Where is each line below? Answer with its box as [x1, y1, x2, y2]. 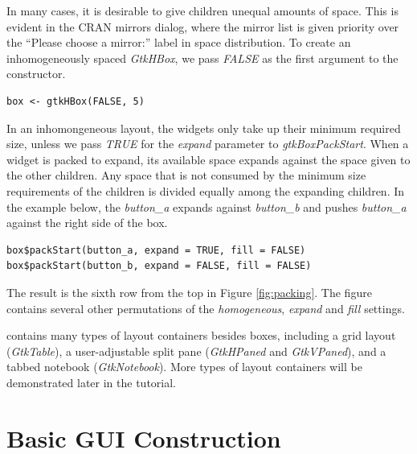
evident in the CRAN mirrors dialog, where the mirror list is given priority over [6, 18, 399, 35]
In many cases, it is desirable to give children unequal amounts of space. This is [6, 2, 399, 19]
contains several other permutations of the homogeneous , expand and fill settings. [6, 299, 405, 316]
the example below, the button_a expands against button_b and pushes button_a [6, 198, 407, 215]
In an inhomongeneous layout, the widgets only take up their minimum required [6, 119, 401, 136]
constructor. [6, 65, 66, 82]
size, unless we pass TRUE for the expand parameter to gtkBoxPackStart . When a [6, 135, 409, 152]
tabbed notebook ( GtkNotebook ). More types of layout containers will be [6, 358, 362, 375]
